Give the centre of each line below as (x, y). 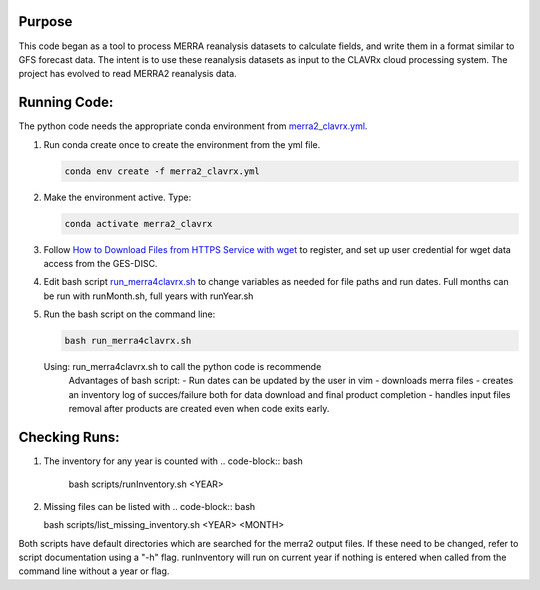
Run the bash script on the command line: (129, 314)
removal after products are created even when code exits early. (199, 409)
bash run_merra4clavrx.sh (128, 341)
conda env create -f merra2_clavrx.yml (162, 171)
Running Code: (66, 102)
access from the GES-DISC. (100, 263)
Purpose (45, 21)
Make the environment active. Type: (117, 197)
